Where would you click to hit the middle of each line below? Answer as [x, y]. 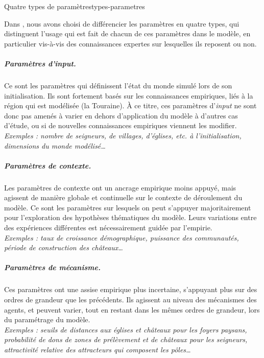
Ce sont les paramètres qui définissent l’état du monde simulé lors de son [118, 85]
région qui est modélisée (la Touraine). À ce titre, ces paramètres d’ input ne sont [130, 105]
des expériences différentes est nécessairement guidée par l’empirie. [108, 228]
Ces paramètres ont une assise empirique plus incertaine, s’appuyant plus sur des [131, 289]
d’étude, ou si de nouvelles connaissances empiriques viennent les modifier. [121, 125]
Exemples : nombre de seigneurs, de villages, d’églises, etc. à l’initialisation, [123, 135]
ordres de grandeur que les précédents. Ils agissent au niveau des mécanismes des [130, 299]
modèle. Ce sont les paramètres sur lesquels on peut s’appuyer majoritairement [128, 207]
